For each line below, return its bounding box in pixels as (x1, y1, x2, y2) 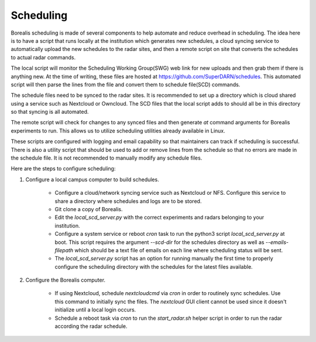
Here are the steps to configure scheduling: (11, 165, 116, 172)
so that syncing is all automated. (11, 109, 89, 116)
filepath (54, 246, 74, 253)
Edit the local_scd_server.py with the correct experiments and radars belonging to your (54, 214, 265, 221)
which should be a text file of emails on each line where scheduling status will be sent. (74, 246, 283, 253)
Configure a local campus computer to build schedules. (25, 176, 159, 183)
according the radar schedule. (54, 323, 128, 330)
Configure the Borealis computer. (25, 276, 105, 284)
